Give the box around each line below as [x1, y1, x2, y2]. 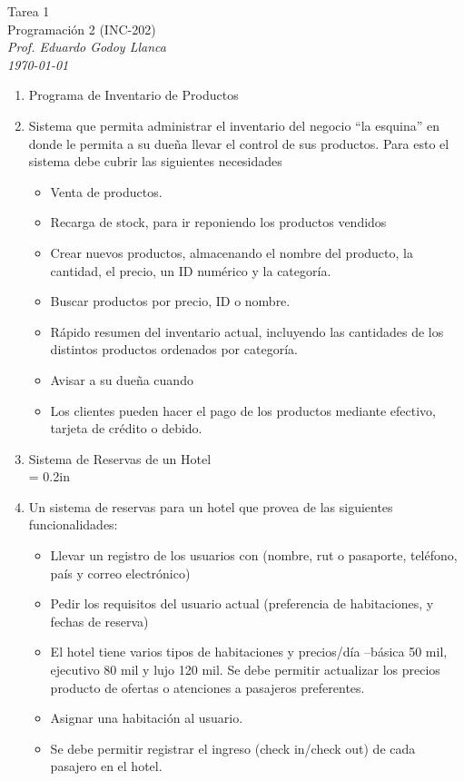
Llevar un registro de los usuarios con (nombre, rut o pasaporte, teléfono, [50, 546, 458, 565]
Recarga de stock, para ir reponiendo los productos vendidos [50, 213, 387, 232]
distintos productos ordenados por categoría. [50, 340, 298, 359]
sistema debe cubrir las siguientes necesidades [28, 152, 282, 171]
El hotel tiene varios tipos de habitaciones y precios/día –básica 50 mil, [50, 642, 448, 661]
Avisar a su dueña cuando [50, 370, 193, 389]
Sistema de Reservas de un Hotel [28, 449, 212, 468]
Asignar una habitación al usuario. [50, 708, 243, 727]
